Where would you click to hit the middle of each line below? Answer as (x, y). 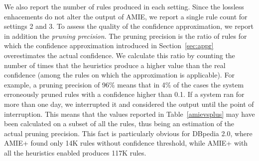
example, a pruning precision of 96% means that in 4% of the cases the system (124, 84)
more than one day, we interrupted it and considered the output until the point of (129, 104)
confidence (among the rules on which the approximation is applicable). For (119, 75)
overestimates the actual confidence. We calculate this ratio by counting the (120, 55)
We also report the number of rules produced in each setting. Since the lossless (124, 6)
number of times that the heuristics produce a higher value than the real (115, 65)
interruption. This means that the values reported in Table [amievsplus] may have (129, 114)
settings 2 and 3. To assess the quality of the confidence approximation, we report (129, 26)
